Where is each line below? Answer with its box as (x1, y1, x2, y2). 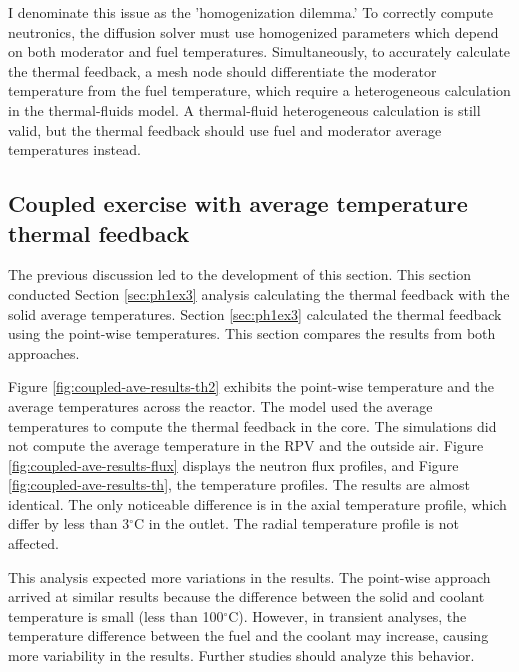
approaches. (8, 342, 80, 363)
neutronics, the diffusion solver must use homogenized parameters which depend (8, 21, 499, 42)
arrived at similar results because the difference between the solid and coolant (8, 586, 485, 607)
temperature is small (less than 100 (8, 605, 224, 626)
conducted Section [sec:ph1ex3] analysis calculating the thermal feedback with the (8, 283, 510, 304)
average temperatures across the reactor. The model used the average (8, 395, 433, 416)
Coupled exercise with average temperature (8, 188, 468, 219)
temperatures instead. (8, 139, 141, 160)
